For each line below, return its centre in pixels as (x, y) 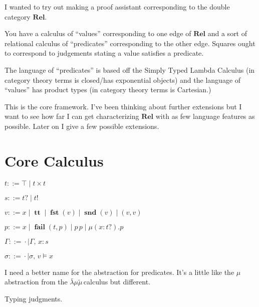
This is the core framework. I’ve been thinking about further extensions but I (123, 106)
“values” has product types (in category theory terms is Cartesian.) (108, 90)
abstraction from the (36, 282)
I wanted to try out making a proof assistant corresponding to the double (117, 7)
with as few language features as (205, 116)
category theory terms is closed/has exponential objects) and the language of (123, 80)
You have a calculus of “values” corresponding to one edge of (98, 33)
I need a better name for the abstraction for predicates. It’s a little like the (119, 272)
